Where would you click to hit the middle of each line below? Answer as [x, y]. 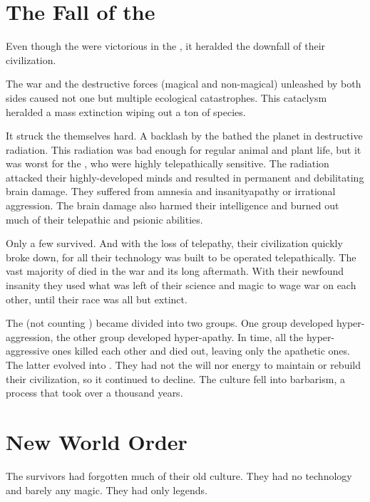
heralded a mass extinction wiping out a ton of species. [126, 111]
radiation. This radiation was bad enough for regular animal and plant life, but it [184, 149]
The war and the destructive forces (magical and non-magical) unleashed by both [184, 84]
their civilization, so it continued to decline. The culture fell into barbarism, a [175, 378]
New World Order [97, 441]
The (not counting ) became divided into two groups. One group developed [170, 323]
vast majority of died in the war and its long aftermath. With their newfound [175, 271]
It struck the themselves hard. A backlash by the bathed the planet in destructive [184, 136]
